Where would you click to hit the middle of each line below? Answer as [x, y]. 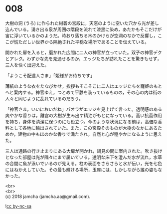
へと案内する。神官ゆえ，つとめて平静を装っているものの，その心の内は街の [83, 92]
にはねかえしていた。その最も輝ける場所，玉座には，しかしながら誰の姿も [82, 170]
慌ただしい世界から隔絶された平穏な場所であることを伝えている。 [82, 42]
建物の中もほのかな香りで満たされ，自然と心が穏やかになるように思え [90, 134]
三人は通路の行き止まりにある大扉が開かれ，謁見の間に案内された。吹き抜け [84, 151]
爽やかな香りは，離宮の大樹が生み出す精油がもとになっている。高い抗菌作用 [84, 115]
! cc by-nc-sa [18, 206]
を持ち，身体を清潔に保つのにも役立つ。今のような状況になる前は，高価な [82, 121]
